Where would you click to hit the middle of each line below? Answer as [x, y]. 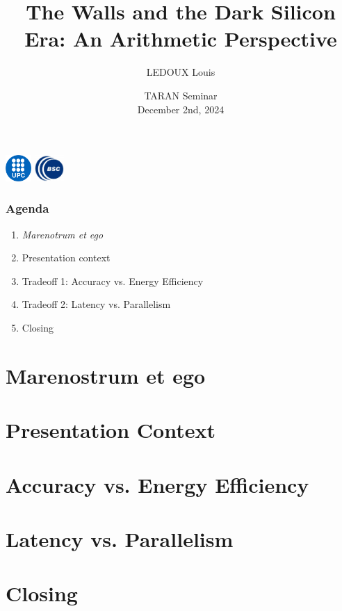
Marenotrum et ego [63, 234]
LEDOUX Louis [181, 72]
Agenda [27, 208]
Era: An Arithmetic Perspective [181, 39]
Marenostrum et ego [106, 375]
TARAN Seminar [181, 95]
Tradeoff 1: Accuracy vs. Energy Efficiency [113, 280]
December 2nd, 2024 [181, 109]
